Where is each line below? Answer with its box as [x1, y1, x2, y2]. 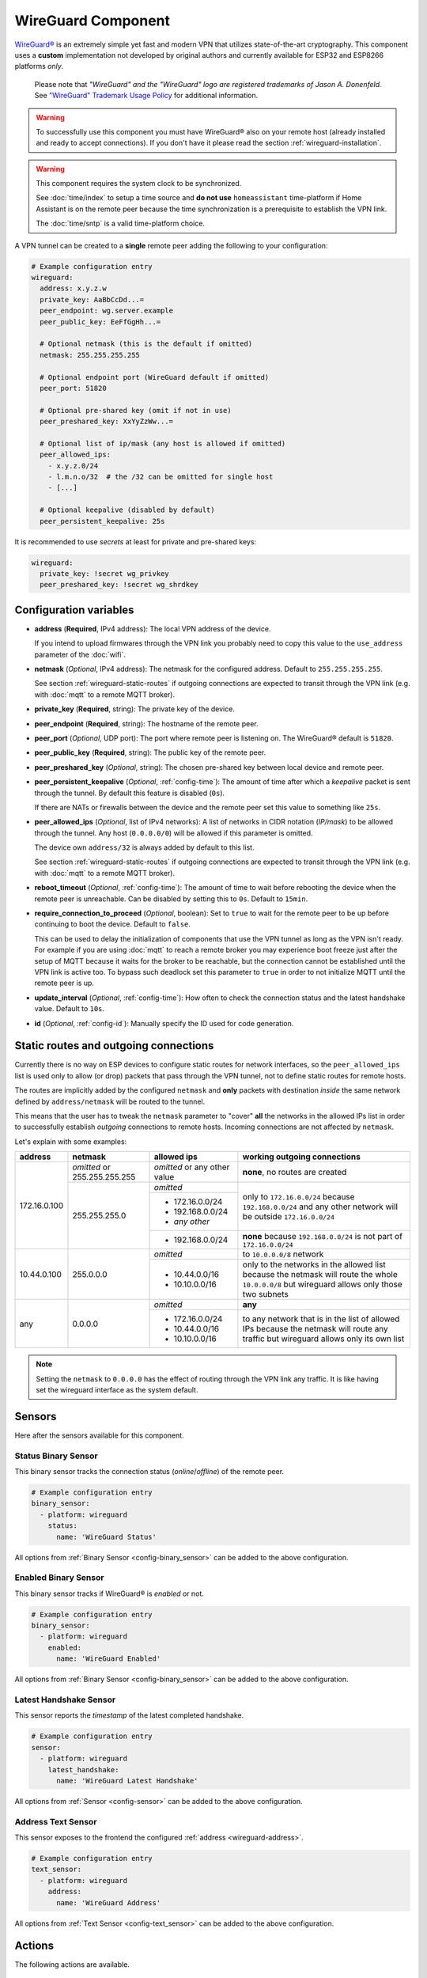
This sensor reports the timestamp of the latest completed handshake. [14, 1711, 244, 1720]
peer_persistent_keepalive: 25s [40, 517, 165, 525]
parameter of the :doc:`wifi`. [34, 650, 126, 659]
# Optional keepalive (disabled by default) [40, 506, 215, 514]
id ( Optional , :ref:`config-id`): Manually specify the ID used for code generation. [34, 1018, 294, 1028]
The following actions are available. [14, 1960, 130, 1969]
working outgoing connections [242, 1151, 361, 1162]
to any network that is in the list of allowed [242, 1313, 400, 1324]
